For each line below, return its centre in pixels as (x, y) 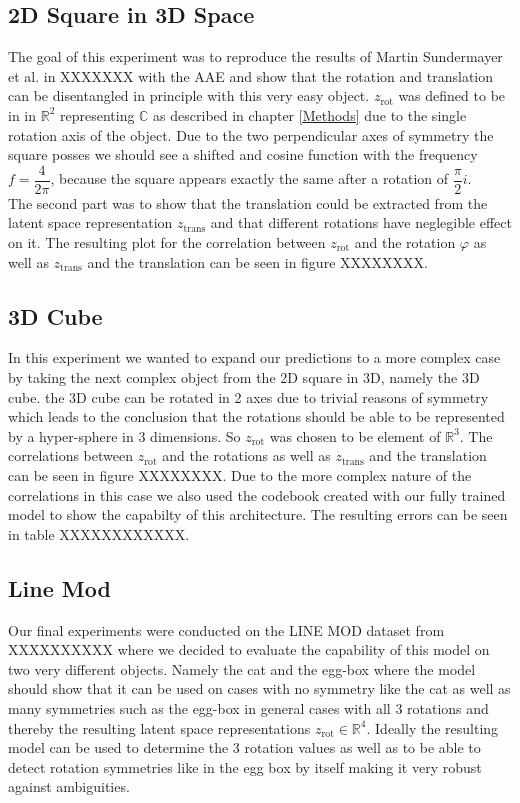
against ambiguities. (69, 786)
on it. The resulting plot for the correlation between (167, 242)
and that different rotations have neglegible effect (361, 222)
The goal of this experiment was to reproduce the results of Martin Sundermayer (255, 56)
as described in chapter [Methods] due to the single (310, 114)
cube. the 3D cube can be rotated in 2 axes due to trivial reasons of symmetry (248, 396)
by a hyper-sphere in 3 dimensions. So (124, 435)
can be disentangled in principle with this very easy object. (189, 95)
